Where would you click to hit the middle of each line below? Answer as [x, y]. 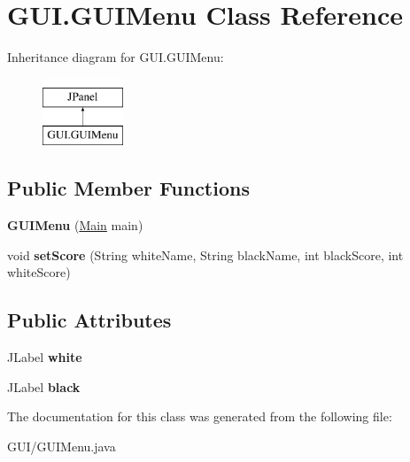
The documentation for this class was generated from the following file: [200, 416]
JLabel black [44, 386]
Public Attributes [89, 320]
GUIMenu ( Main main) [75, 225]
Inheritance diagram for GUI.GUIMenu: [116, 57]
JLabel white [45, 357]
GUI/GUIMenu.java [62, 446]
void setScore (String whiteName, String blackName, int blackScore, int [205, 254]
